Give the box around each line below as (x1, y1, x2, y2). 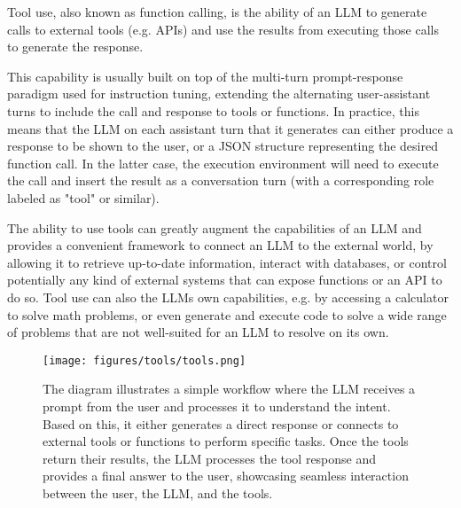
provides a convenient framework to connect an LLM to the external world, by (7, 236, 434, 254)
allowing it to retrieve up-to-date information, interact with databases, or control (7, 253, 447, 271)
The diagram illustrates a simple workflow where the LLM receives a (43, 379, 416, 398)
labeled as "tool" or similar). (7, 188, 160, 207)
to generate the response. (7, 37, 144, 56)
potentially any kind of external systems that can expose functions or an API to (7, 270, 442, 289)
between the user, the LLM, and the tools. (43, 483, 273, 502)
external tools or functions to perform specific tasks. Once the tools (43, 432, 409, 450)
